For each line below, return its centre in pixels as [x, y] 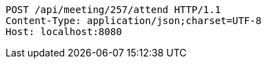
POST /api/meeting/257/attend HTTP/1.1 [113, 10]
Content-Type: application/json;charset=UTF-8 [133, 21]
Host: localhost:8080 [64, 32]
